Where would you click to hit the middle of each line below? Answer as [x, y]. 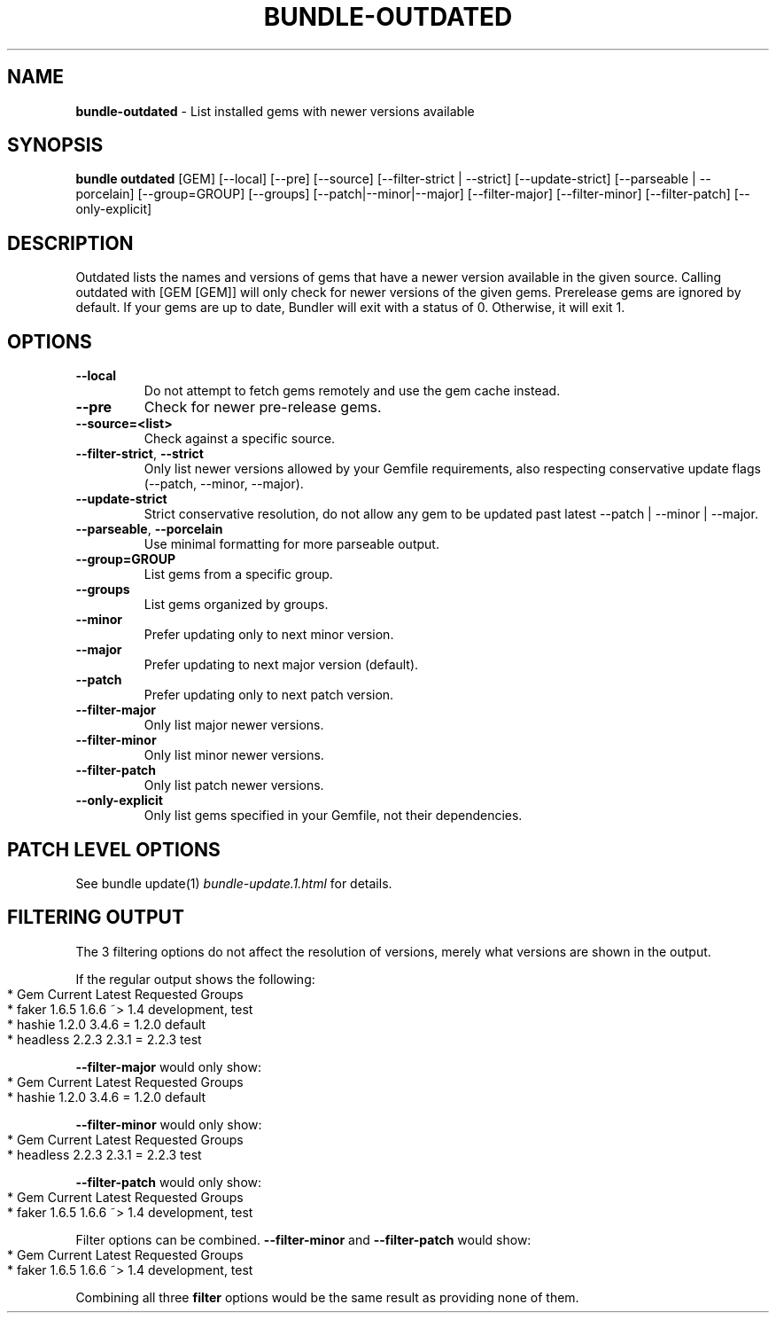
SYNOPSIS [55, 145]
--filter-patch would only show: [169, 1182]
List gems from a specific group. [238, 574]
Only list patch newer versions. [234, 785]
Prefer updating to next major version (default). [281, 665]
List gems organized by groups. [236, 605]
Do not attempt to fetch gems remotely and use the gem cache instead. [352, 391]
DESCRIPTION [70, 243]
